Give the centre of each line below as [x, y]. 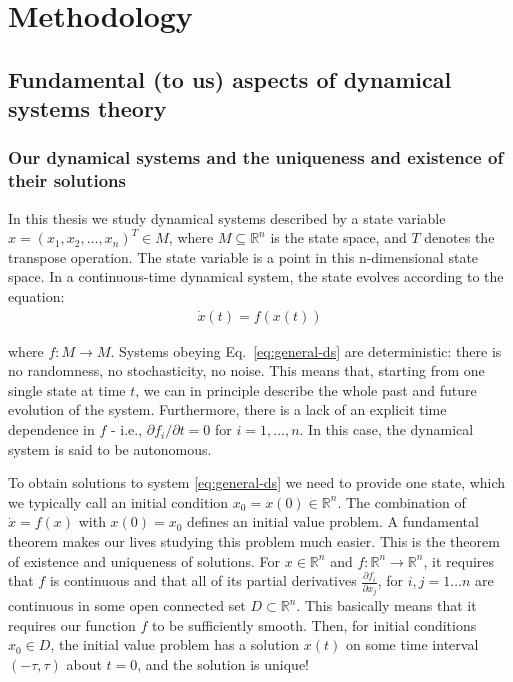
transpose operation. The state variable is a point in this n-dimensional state [243, 256]
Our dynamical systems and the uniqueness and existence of [256, 157]
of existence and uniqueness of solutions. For [144, 560]
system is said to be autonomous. [110, 448]
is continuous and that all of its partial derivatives [203, 580]
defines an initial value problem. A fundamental [333, 521]
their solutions [67, 180]
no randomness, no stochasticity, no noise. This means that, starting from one [246, 370]
